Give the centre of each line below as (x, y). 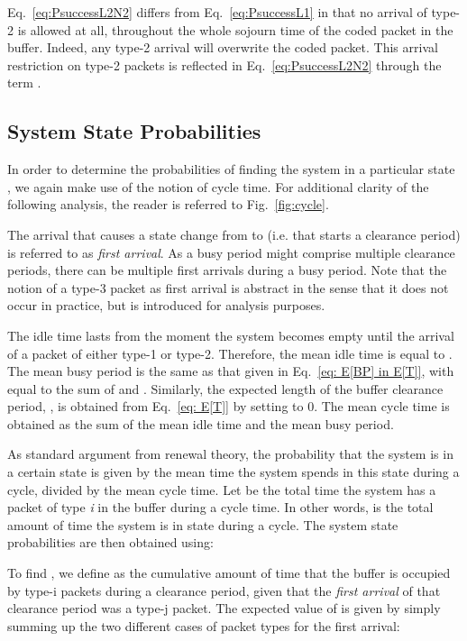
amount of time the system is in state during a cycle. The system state (203, 524)
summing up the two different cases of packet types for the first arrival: (204, 625)
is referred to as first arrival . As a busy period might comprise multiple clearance (231, 252)
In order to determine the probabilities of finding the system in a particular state (231, 169)
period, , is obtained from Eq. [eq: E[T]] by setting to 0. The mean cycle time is (229, 406)
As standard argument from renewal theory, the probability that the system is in (230, 454)
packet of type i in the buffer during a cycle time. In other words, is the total (220, 507)
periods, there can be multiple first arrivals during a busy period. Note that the (227, 270)
